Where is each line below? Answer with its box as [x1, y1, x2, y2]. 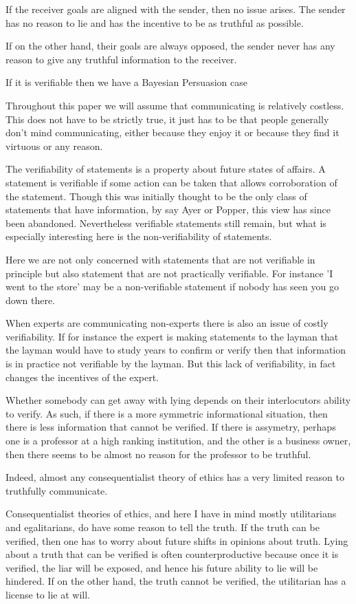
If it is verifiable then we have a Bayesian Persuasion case [5, 75, 247, 89]
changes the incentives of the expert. [5, 369, 159, 384]
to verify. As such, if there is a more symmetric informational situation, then [5, 406, 328, 420]
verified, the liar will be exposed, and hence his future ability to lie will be [5, 560, 318, 574]
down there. [5, 292, 55, 307]
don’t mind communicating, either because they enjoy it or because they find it [5, 125, 340, 140]
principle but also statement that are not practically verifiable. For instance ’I [5, 266, 333, 280]
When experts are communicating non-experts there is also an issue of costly [5, 316, 329, 330]
